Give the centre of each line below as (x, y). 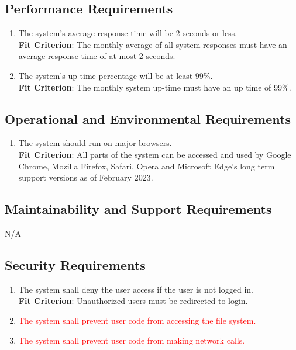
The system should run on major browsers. (95, 143)
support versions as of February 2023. (86, 177)
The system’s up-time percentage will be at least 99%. (116, 75)
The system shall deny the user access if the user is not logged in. (136, 289)
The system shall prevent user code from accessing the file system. (137, 320)
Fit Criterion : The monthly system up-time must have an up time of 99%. (155, 87)
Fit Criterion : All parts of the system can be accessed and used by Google (155, 154)
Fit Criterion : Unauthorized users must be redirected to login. (133, 301)
